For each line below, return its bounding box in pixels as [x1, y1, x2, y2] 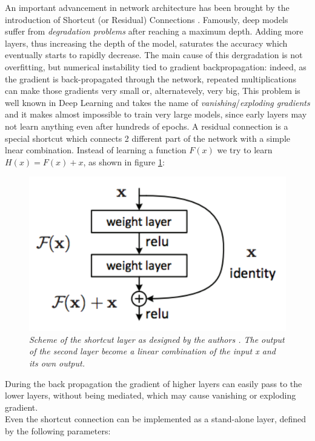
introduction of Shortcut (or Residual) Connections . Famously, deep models [5, 13, 288, 25]
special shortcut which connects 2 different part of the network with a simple [5, 131, 290, 144]
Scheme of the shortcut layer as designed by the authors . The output [29, 333, 285, 345]
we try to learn [217, 144, 273, 156]
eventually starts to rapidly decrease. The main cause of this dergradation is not [5, 48, 303, 61]
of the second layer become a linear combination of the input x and [29, 345, 276, 357]
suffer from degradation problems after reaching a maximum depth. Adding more [5, 25, 303, 38]
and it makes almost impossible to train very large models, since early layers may [5, 108, 307, 121]
